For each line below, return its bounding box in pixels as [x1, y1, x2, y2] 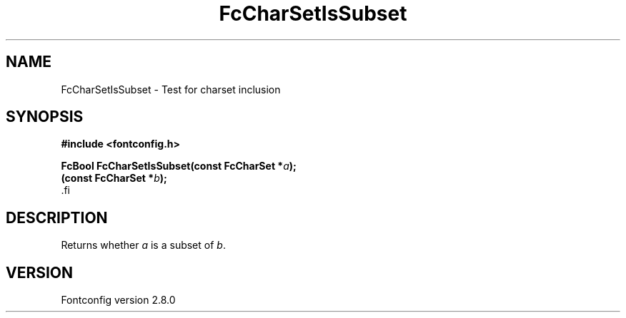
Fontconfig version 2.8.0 [61, 294, 176, 307]
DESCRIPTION [6, 208, 108, 227]
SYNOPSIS [6, 108, 84, 126]
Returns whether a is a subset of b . [61, 239, 226, 252]
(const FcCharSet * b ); [61, 172, 167, 185]
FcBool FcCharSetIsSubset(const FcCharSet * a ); [61, 160, 297, 173]
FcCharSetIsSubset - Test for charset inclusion [61, 83, 281, 96]
